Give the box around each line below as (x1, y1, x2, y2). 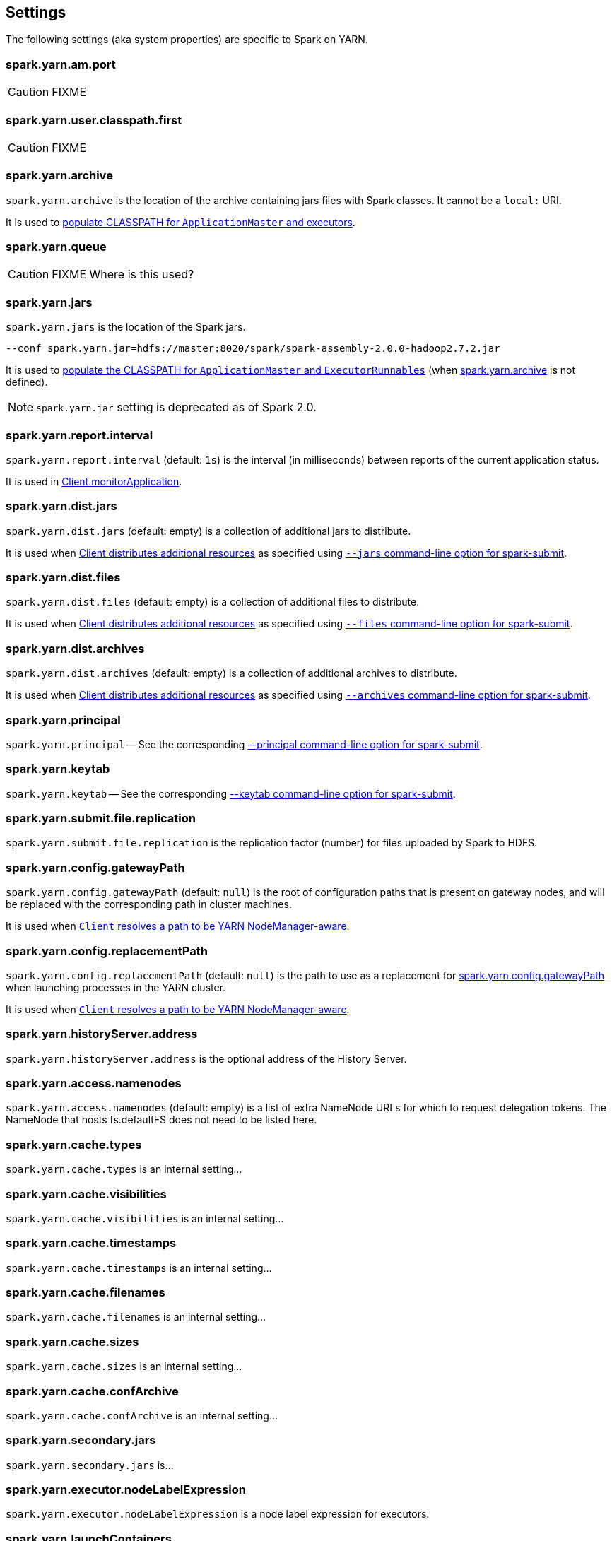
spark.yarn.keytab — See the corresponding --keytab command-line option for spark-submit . (6, 787, 456, 800)
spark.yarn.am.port (6, 57, 116, 71)
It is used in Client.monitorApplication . (6, 475, 182, 488)
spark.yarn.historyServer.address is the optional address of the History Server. (6, 1052, 407, 1065)
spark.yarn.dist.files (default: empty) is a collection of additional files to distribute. (6, 596, 420, 608)
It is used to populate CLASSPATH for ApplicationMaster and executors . (6, 215, 355, 228)
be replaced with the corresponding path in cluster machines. (6, 898, 292, 911)
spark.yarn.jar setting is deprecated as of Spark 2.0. (36, 400, 317, 415)
